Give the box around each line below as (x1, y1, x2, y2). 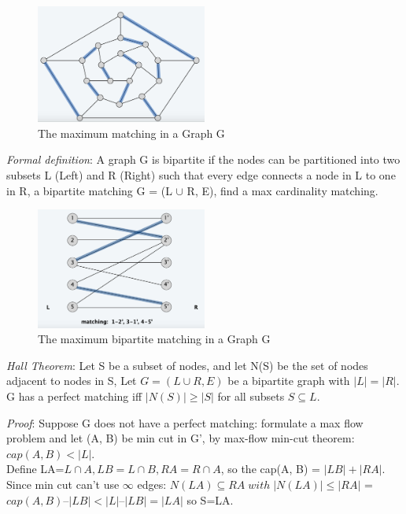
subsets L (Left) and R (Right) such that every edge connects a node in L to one (6, 166, 396, 183)
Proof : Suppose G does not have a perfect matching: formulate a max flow (6, 414, 364, 431)
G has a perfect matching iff (6, 388, 142, 405)
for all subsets (217, 388, 285, 405)
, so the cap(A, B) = (220, 460, 320, 477)
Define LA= (6, 460, 65, 477)
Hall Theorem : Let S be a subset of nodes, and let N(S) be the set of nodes (6, 357, 368, 373)
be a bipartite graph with (227, 372, 350, 389)
